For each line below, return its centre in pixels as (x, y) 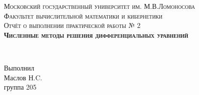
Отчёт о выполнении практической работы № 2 (72, 25)
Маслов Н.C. (23, 77)
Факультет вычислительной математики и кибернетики (83, 15)
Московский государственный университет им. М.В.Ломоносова (99, 6)
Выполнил (19, 67)
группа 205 (20, 87)
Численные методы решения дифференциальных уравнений (96, 35)
